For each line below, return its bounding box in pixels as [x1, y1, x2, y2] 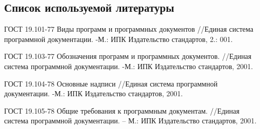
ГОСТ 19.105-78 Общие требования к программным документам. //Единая [4, 105, 239, 116]
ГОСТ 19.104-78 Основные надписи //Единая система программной [4, 78, 218, 89]
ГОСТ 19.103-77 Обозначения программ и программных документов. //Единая [4, 51, 252, 61]
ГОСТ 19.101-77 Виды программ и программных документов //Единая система [4, 24, 254, 34]
